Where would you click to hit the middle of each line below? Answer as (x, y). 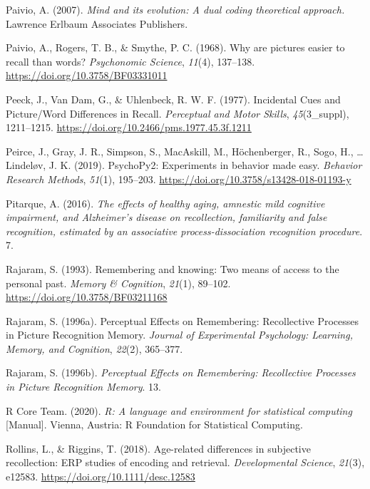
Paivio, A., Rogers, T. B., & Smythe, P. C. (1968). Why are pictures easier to (175, 47)
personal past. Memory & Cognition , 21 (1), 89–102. (118, 283)
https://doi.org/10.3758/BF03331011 (87, 75)
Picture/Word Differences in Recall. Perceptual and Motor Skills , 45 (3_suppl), (178, 113)
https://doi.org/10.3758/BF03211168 (87, 297)
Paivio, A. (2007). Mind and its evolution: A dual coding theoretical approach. (175, 9)
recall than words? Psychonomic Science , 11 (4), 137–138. (130, 61)
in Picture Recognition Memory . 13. (83, 387)
